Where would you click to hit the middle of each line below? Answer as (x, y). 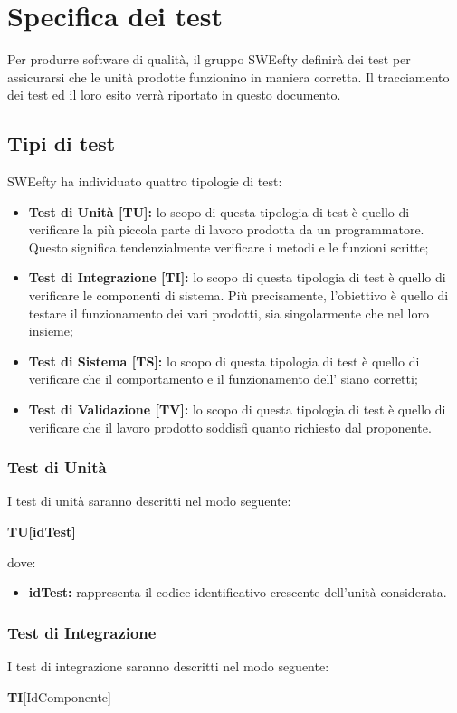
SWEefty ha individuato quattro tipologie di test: (145, 181)
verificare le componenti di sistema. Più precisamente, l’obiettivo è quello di (238, 295)
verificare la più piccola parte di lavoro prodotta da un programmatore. (226, 229)
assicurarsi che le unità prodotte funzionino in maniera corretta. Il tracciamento (228, 76)
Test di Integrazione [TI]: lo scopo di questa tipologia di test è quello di (237, 277)
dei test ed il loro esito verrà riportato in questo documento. (174, 95)
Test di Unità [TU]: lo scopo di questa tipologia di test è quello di (219, 211)
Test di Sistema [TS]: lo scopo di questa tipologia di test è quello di (224, 361)
